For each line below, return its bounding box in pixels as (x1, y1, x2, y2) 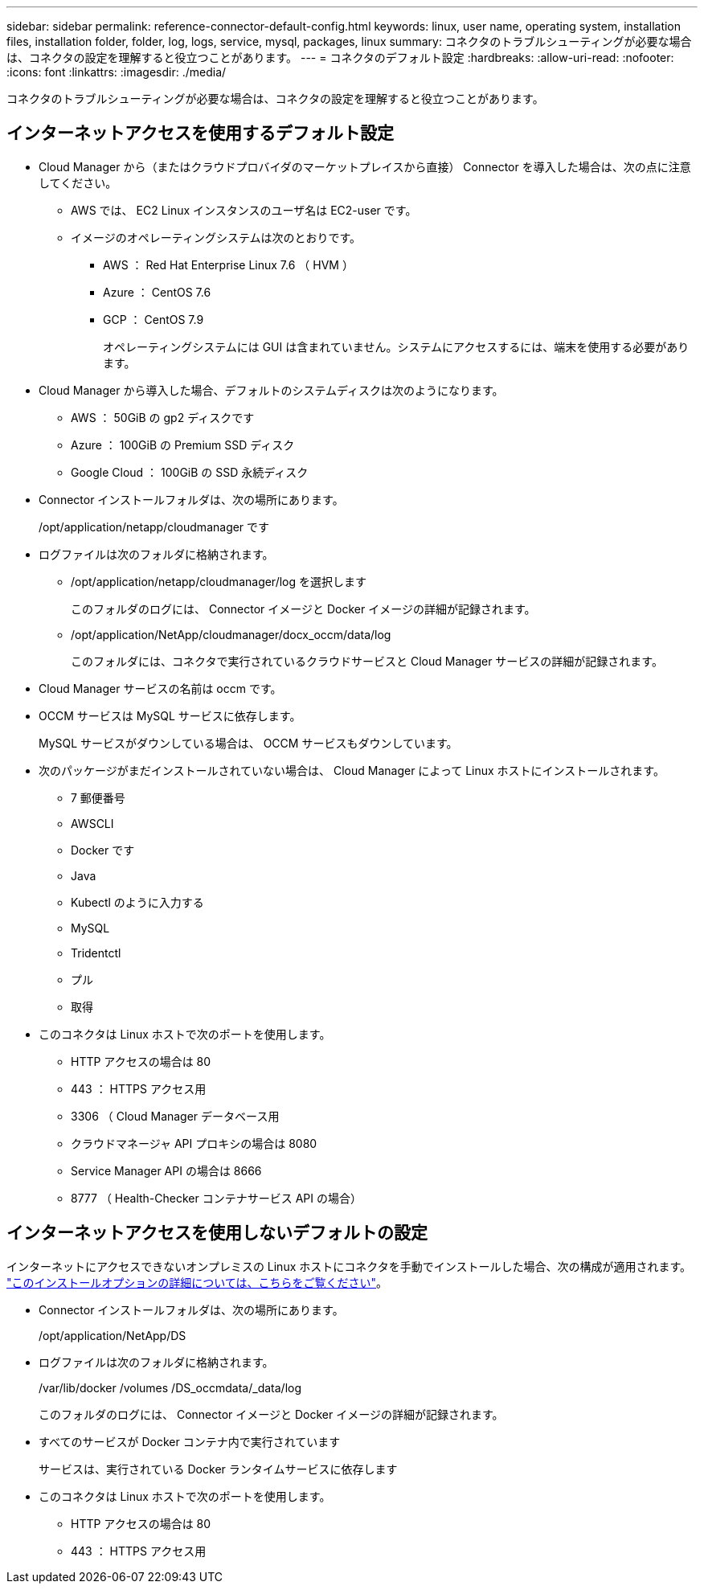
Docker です (71, 842, 135, 857)
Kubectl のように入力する (71, 895, 204, 909)
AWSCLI (71, 816, 114, 830)
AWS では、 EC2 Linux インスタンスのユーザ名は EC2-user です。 (71, 203, 417, 217)
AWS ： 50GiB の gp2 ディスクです (71, 410, 255, 424)
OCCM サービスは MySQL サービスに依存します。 (39, 708, 301, 723)
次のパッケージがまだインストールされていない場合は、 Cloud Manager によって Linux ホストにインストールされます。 (39, 763, 665, 777)
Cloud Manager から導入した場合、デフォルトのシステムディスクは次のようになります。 (39, 383, 504, 397)
